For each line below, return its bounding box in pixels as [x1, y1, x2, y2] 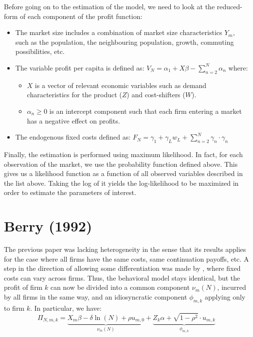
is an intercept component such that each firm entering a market [49, 106, 242, 116]
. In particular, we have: [30, 302, 102, 313]
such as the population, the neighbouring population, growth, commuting [15, 36, 234, 47]
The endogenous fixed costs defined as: [15, 132, 131, 142]
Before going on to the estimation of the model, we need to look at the [4, 1, 215, 11]
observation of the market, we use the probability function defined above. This [4, 159, 238, 169]
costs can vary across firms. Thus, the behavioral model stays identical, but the [4, 272, 240, 283]
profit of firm [4, 282, 43, 292]
